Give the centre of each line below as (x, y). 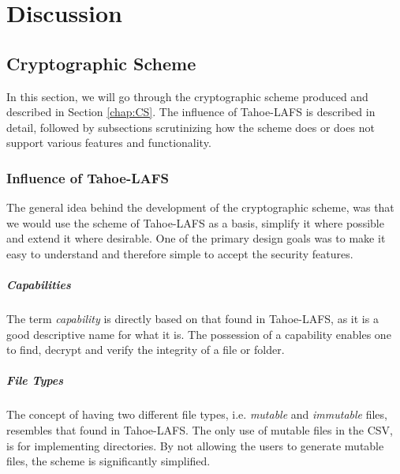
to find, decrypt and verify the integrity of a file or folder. (146, 350)
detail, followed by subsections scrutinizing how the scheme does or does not (191, 127)
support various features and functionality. (109, 143)
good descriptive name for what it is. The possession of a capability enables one (199, 334)
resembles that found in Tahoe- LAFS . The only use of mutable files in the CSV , (200, 430)
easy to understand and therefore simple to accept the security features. (180, 253)
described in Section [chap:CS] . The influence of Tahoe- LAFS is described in (191, 112)
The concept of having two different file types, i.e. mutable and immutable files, (197, 414)
